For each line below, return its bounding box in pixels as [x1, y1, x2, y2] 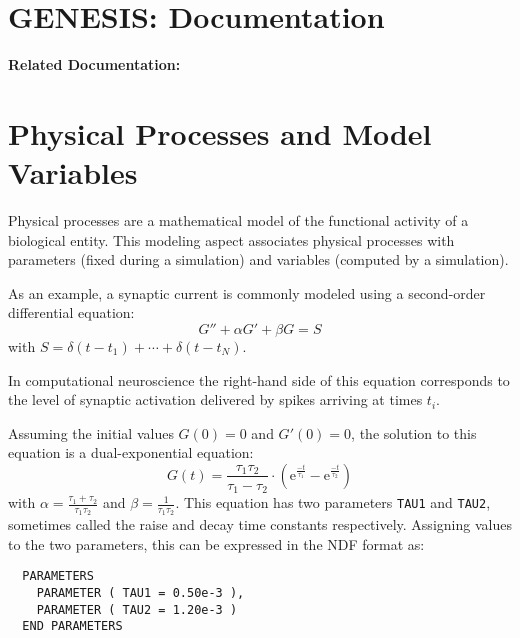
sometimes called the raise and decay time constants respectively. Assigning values [8, 514, 512, 535]
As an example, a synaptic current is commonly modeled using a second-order [8, 282, 486, 303]
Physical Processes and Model [8, 112, 432, 153]
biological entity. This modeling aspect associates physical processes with [8, 229, 455, 250]
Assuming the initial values [8, 422, 174, 443]
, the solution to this [351, 422, 477, 443]
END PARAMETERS [22, 619, 123, 634]
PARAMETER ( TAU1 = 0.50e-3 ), [36, 586, 245, 601]
